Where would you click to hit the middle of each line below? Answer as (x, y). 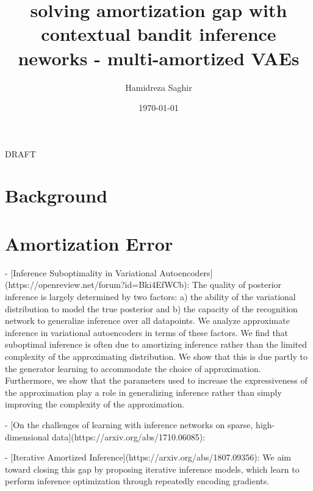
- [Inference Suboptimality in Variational (81, 272)
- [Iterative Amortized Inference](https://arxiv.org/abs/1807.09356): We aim (148, 457)
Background (56, 195)
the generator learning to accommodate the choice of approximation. (133, 368)
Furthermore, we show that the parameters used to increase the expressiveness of (156, 380)
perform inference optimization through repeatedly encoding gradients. (137, 481)
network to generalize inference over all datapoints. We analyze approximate (147, 321)
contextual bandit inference (159, 34)
